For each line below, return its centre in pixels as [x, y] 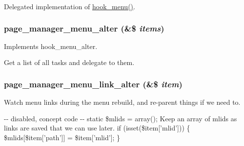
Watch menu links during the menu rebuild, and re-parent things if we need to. [122, 102]
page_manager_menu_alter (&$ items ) [84, 28]
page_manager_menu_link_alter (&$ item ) [93, 84]
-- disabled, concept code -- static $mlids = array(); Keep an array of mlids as [121, 118]
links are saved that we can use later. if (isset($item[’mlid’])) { [97, 128]
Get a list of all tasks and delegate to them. [69, 62]
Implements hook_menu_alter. [51, 46]
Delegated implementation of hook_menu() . [70, 6]
